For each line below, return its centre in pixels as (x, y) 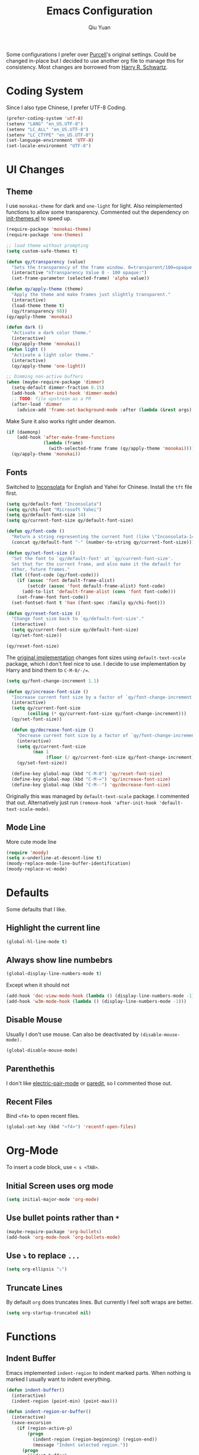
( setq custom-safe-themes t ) (42, 251)
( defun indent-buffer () (36, 1390)
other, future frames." (41, 570)
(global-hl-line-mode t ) (37, 942)
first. (12, 493)
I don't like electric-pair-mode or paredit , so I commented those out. (89, 1083)
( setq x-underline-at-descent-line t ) (54, 858)
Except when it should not (38, 985)
